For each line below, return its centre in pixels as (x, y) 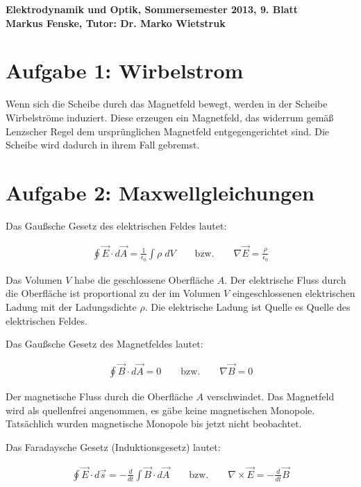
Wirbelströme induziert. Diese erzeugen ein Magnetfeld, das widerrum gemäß (170, 117)
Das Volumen (34, 279)
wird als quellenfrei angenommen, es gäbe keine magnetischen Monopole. (160, 410)
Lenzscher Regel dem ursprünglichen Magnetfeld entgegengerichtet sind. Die (168, 131)
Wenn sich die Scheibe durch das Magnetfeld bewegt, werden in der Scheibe (167, 104)
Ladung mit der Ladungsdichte (71, 307)
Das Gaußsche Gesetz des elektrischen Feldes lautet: (116, 225)
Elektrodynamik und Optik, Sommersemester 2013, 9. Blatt (152, 9)
